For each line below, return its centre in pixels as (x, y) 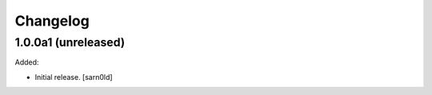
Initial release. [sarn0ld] (74, 77)
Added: (27, 62)
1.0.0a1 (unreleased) (70, 42)
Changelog (52, 21)
